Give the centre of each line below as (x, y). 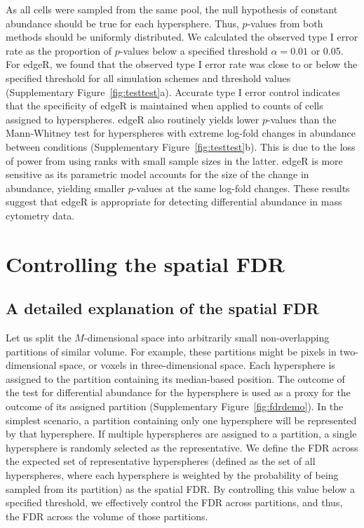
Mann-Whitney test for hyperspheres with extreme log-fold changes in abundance (181, 133)
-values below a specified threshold (194, 50)
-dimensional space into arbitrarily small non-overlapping (207, 338)
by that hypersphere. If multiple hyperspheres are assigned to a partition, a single (181, 434)
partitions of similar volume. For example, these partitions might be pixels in (171, 351)
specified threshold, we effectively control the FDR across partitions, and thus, (174, 502)
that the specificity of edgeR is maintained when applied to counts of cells (164, 106)
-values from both (285, 23)
